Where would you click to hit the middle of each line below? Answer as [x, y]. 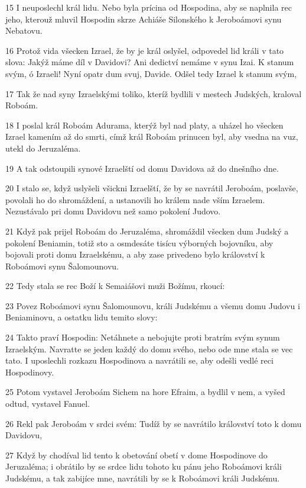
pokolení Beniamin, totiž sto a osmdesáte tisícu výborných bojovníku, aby [139, 243]
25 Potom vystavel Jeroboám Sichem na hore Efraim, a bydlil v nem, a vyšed [145, 392]
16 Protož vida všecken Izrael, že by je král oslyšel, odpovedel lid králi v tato [145, 50]
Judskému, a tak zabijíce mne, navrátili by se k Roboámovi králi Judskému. [143, 478]
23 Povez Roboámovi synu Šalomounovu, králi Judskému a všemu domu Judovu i [153, 305]
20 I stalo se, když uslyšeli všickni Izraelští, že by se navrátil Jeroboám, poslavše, [152, 188]
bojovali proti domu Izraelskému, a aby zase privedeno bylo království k [135, 254]
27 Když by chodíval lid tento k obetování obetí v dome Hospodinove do [136, 455]
